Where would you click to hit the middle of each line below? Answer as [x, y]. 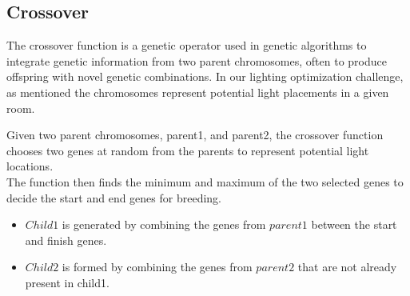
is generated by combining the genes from [164, 224]
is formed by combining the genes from [157, 267]
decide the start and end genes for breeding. [114, 197]
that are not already [347, 267]
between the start [354, 224]
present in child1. [67, 282]
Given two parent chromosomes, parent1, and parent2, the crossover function [195, 135]
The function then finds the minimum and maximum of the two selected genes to [205, 181]
